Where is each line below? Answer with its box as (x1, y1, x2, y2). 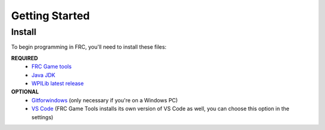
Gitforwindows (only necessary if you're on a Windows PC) (31, 96, 178, 104)
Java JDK (31, 71, 55, 78)
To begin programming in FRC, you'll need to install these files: (11, 43, 167, 51)
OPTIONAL (11, 88, 39, 96)
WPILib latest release (31, 79, 84, 87)
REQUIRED (11, 54, 39, 61)
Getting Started (11, 9, 90, 22)
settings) (31, 113, 54, 120)
